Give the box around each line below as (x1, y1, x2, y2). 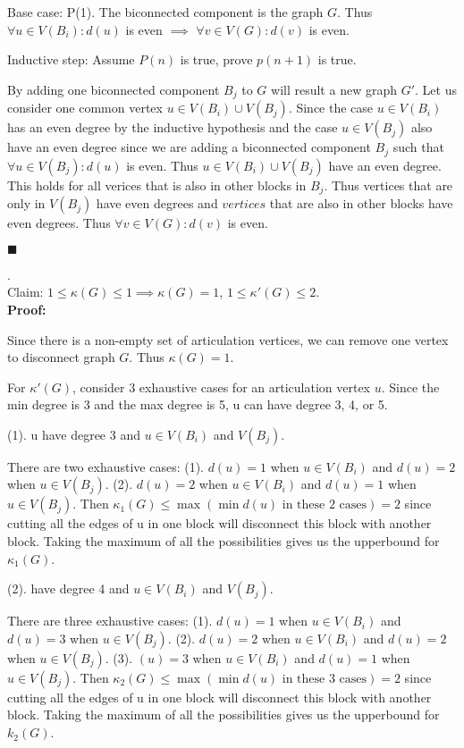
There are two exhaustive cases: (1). (7, 457, 204, 475)
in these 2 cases (282, 499, 367, 512)
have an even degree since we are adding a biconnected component (7, 138, 371, 156)
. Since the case (288, 98, 374, 117)
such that (392, 138, 444, 156)
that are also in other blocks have (269, 194, 453, 213)
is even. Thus (126, 155, 198, 174)
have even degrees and (96, 194, 218, 213)
